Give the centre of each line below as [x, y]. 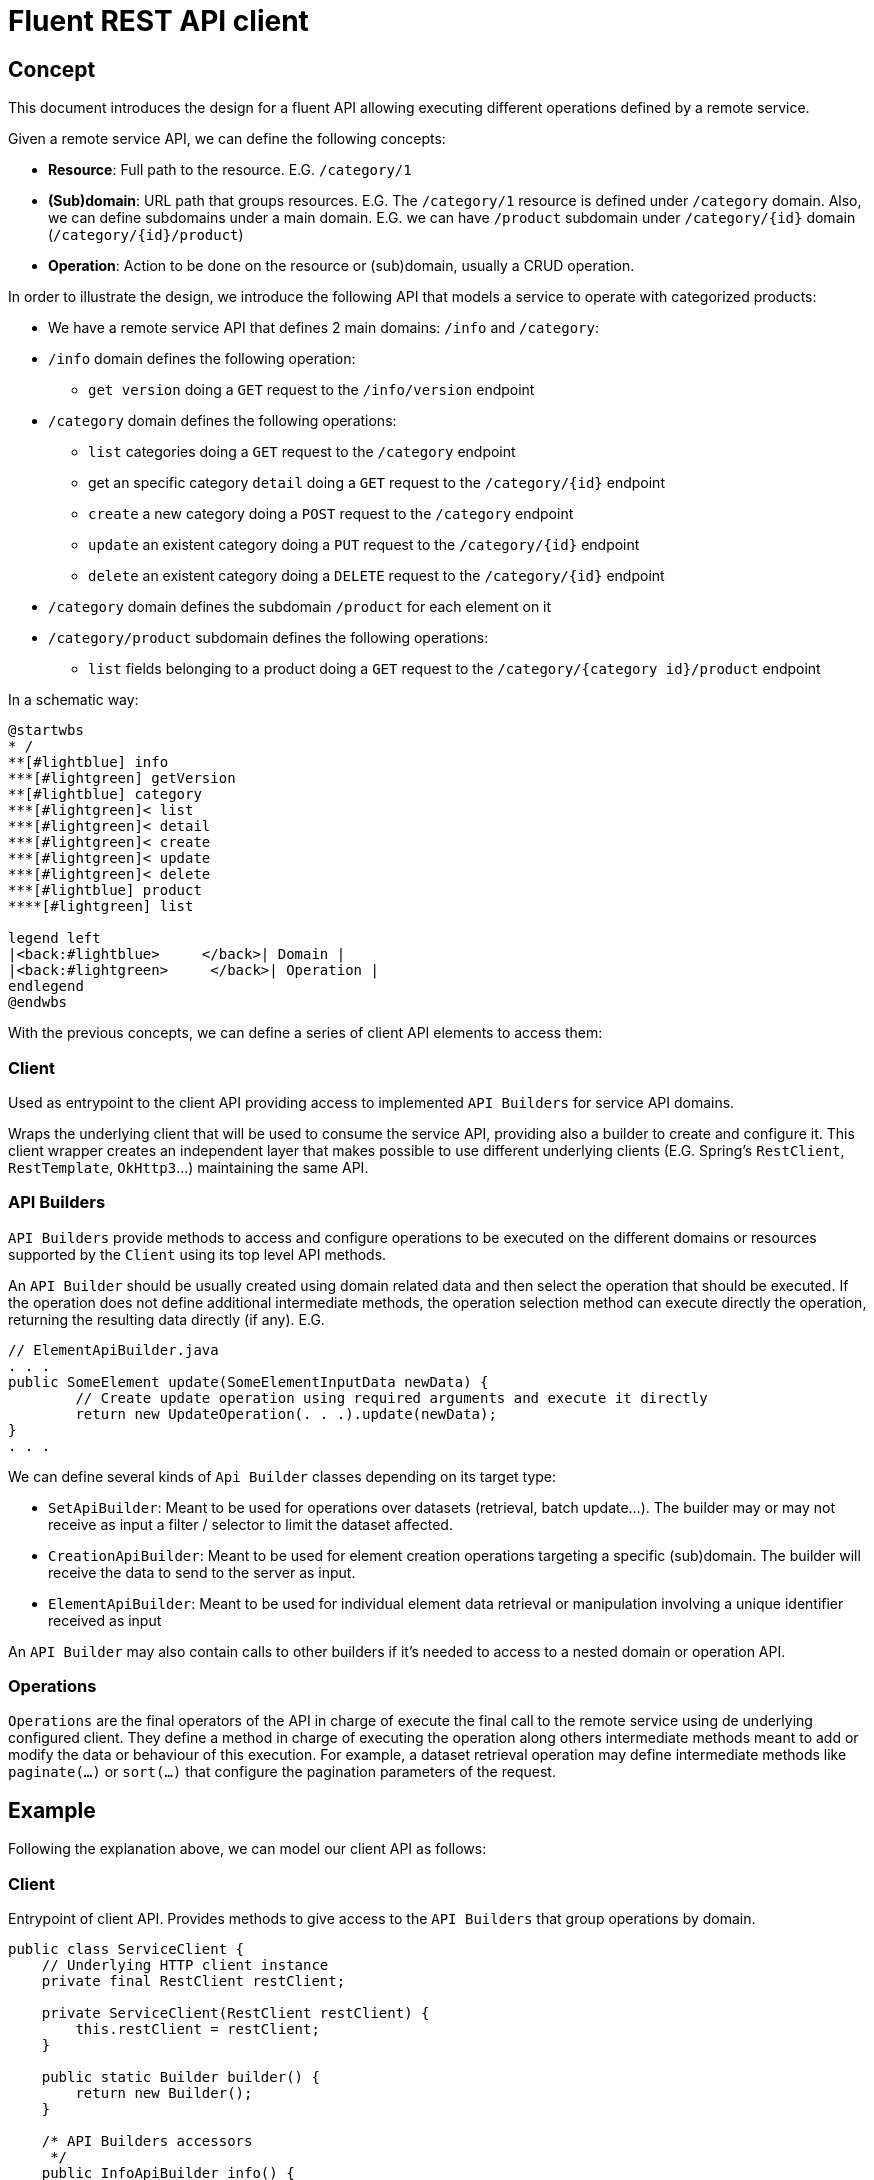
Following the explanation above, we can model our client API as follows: [247, 1849]
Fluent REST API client [158, 21]
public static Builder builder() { [180, 2077]
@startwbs [46, 730]
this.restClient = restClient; [197, 2029]
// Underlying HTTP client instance [185, 1965]
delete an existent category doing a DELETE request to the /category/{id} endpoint [376, 576]
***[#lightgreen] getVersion [122, 778]
